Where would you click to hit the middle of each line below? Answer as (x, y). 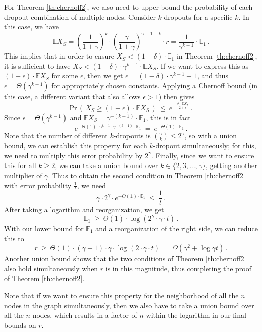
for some (65, 75)
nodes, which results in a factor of (85, 315)
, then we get (103, 75)
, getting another (232, 165)
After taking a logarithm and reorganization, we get (84, 210)
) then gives (177, 97)
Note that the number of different (56, 135)
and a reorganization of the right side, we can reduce (177, 228)
